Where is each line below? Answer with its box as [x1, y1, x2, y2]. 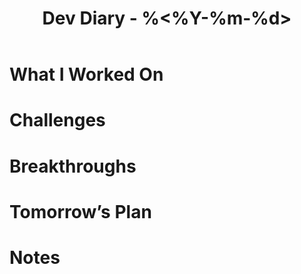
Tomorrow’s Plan [9, 200, 152, 223]
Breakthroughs [9, 155, 137, 177]
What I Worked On [9, 63, 164, 86]
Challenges [9, 109, 106, 132]
